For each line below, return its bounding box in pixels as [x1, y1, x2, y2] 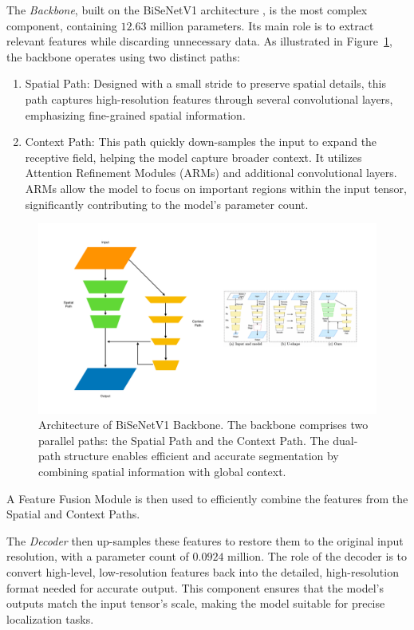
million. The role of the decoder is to [227, 548, 408, 565]
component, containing [6, 17, 117, 33]
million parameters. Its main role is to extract [150, 17, 374, 33]
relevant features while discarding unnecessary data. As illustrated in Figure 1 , [6, 33, 392, 49]
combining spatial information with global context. [38, 463, 286, 479]
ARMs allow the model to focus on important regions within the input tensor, [25, 179, 407, 196]
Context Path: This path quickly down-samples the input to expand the [25, 133, 377, 150]
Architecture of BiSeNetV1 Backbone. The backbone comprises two [38, 416, 369, 433]
